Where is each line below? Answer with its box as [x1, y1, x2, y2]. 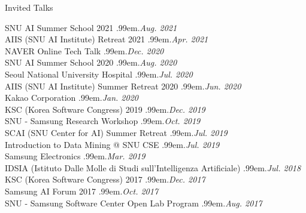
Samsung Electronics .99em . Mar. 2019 [5, 150, 146, 162]
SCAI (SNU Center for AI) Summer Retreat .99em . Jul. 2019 [5, 126, 228, 138]
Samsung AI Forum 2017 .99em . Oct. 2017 [5, 184, 159, 197]
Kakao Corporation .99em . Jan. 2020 [5, 91, 138, 104]
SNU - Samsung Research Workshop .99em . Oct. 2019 [5, 115, 201, 127]
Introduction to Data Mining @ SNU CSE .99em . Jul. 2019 [5, 138, 220, 150]
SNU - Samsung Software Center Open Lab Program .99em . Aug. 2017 [5, 196, 262, 209]
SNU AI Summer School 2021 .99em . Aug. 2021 [5, 21, 177, 33]
